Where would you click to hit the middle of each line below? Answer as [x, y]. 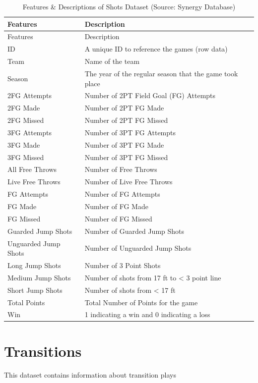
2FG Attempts [30, 95]
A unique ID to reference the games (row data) [156, 49]
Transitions [43, 351]
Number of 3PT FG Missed [126, 157]
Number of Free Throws [121, 169]
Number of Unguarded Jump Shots [138, 248]
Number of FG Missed [118, 218]
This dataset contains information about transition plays [90, 374]
